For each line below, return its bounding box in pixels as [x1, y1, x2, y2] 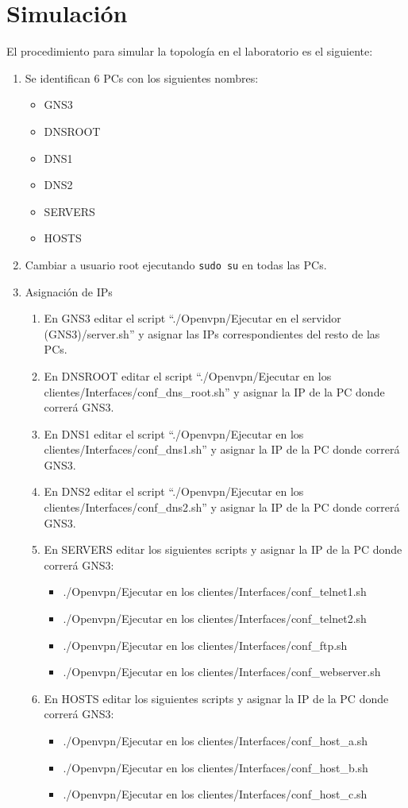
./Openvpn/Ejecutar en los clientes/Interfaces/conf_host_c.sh [63, 786, 368, 802]
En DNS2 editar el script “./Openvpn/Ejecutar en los [44, 483, 304, 500]
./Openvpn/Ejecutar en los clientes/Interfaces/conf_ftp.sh [63, 636, 348, 653]
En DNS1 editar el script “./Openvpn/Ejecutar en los [44, 425, 304, 442]
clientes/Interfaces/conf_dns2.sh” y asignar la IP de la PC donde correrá [44, 499, 400, 516]
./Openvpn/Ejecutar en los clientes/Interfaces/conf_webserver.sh [63, 663, 381, 680]
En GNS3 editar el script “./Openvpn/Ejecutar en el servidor [44, 310, 341, 327]
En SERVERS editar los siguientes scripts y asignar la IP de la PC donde [44, 541, 402, 558]
